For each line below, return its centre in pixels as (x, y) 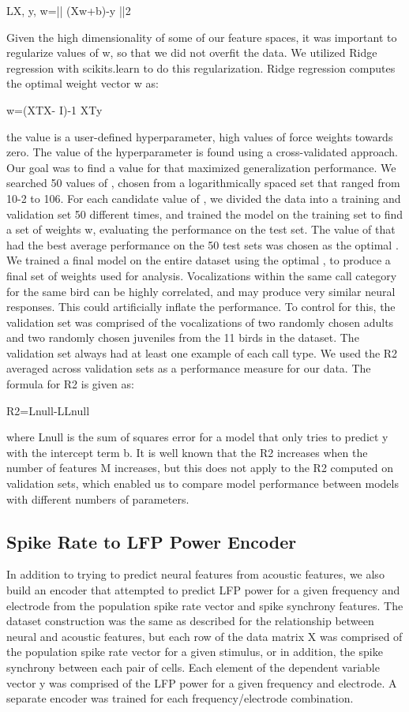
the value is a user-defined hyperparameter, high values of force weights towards (200, 136)
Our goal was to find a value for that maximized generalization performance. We (201, 167)
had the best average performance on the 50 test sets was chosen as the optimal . (203, 244)
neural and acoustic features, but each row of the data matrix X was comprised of (204, 636)
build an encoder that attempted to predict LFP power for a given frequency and (203, 590)
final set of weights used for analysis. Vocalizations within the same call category (202, 275)
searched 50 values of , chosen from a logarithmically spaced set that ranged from (203, 183)
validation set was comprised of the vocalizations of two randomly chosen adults (200, 322)
